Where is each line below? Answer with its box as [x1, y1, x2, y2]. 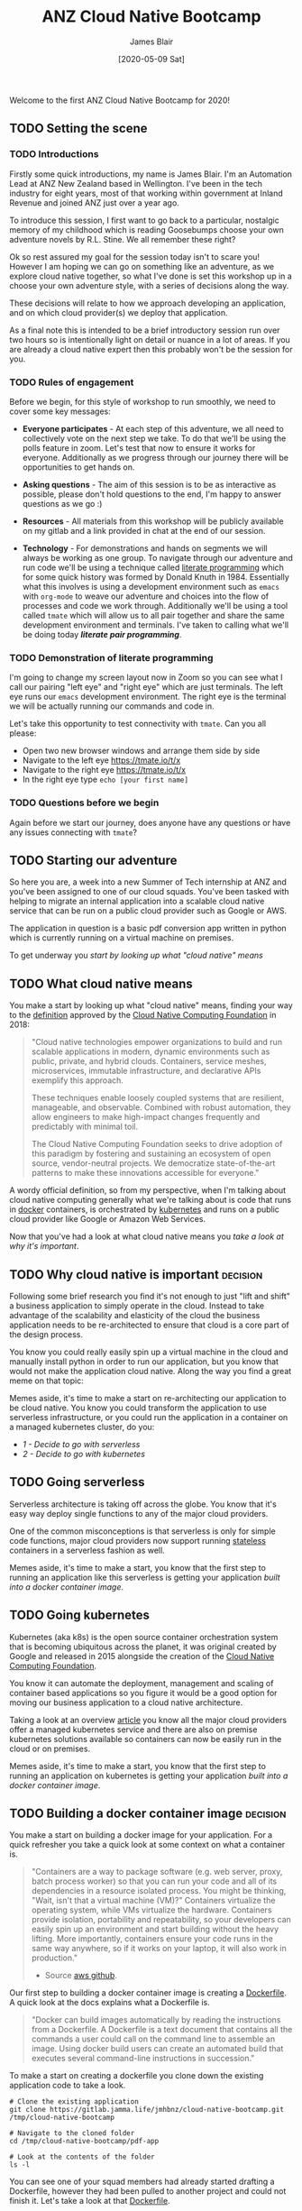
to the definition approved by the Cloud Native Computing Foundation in [9, 1010, 277, 1021]
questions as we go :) [22, 498, 103, 509]
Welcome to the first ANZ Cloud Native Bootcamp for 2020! [9, 95, 231, 106]
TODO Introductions [9, 148, 99, 161]
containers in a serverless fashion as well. [9, 1545, 165, 1555]
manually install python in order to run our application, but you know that [9, 1355, 279, 1367]
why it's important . [9, 1241, 79, 1252]
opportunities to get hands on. [22, 462, 135, 472]
